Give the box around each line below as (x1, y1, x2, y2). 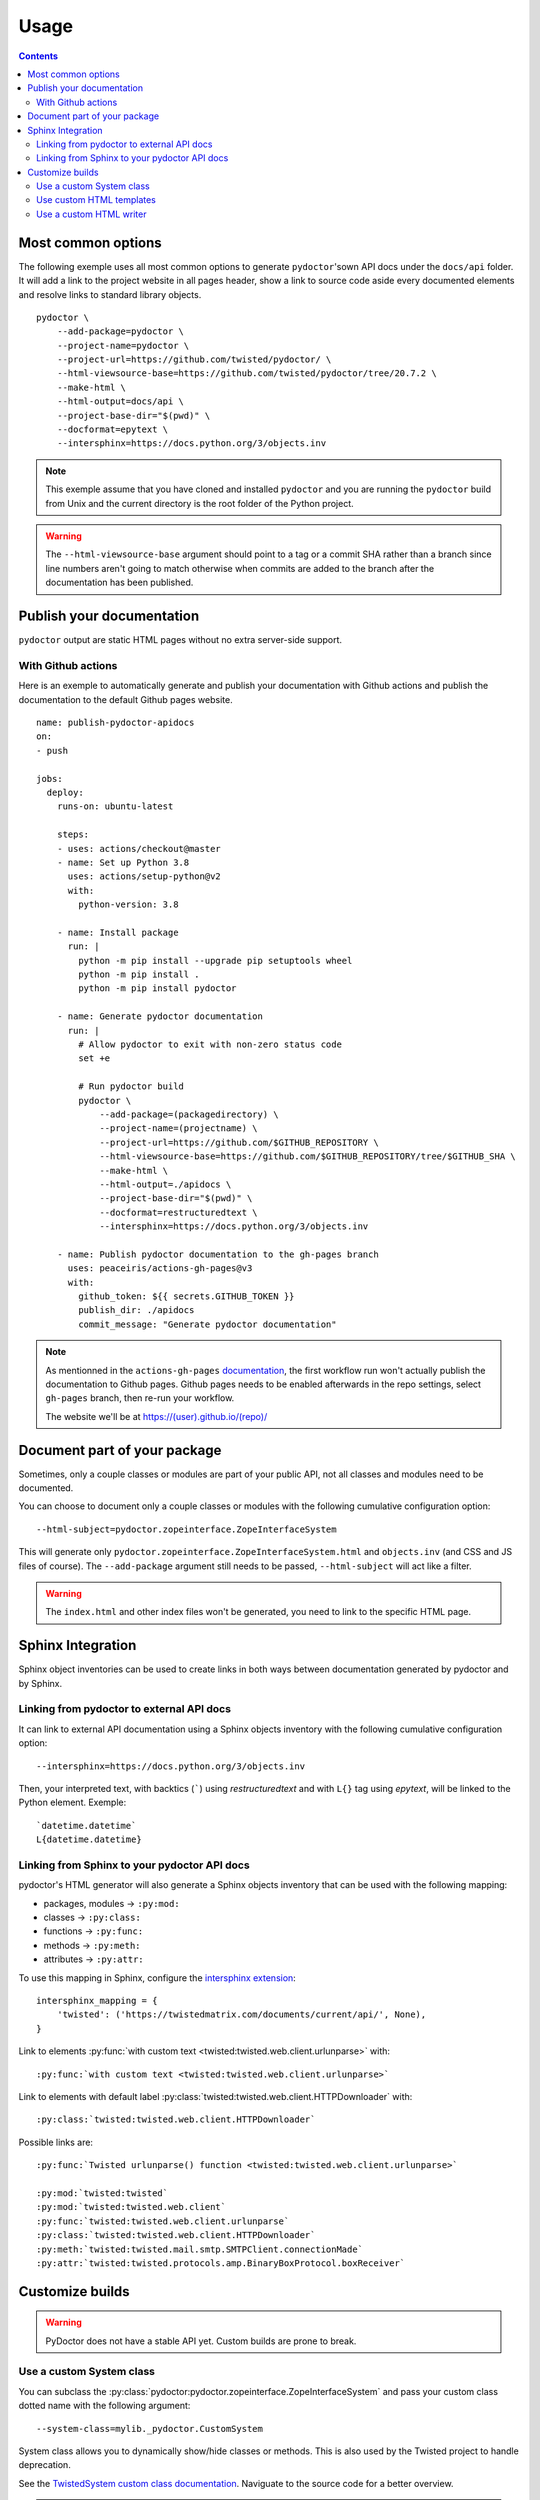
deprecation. (18, 2459, 72, 2471)
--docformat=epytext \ (56, 424, 169, 435)
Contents (18, 50, 59, 62)
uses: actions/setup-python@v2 (67, 871, 222, 882)
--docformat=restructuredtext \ (99, 1206, 259, 1218)
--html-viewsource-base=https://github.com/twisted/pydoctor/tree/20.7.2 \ (56, 368, 437, 379)
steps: (56, 829, 90, 840)
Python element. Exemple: (18, 1796, 127, 1809)
